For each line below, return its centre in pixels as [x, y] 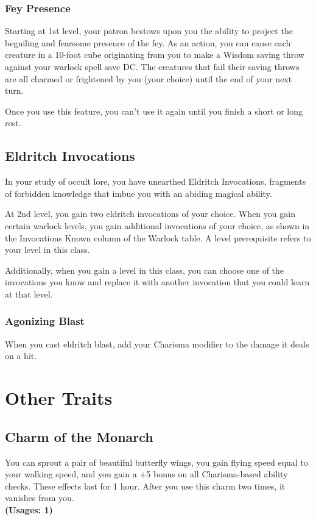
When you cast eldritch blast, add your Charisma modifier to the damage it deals [157, 344]
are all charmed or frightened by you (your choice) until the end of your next [149, 78]
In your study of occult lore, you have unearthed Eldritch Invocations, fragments [156, 181]
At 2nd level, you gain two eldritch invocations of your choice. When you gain [150, 214]
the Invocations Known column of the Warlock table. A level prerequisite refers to [158, 237]
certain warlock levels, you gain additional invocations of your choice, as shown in [157, 225]
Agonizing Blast [45, 321]
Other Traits [59, 398]
